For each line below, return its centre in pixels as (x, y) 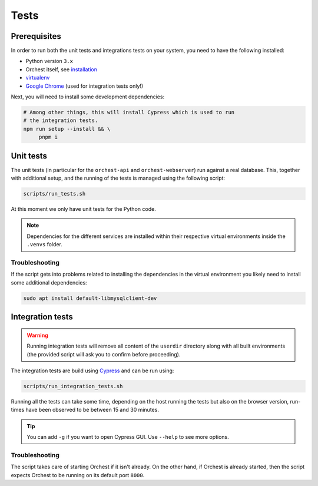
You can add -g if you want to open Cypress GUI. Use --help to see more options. (128, 437)
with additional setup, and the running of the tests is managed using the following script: (118, 178)
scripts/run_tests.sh (54, 194)
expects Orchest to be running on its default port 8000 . (78, 475)
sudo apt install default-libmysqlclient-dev (90, 298)
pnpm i (48, 137)
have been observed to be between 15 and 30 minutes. (92, 410)
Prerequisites (36, 36)
